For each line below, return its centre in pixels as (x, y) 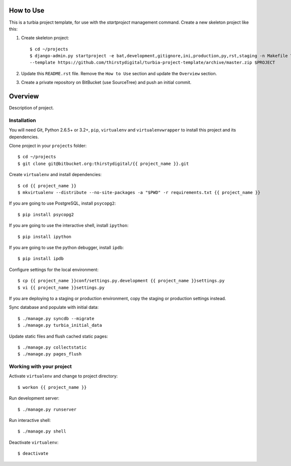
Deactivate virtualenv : (34, 442)
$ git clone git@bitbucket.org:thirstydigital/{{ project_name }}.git (103, 163)
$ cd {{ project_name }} (47, 186)
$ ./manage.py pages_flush (50, 354)
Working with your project (40, 367)
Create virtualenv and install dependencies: (55, 175)
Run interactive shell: (30, 420)
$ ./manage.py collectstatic (52, 347)
